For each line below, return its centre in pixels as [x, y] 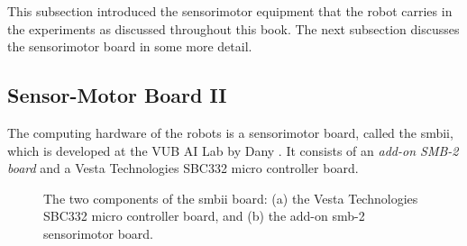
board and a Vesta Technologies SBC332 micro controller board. [183, 168]
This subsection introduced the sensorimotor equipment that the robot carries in [230, 11]
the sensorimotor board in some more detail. [130, 46]
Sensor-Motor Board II [117, 95]
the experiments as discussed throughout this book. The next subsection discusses [233, 28]
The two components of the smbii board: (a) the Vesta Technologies [231, 198]
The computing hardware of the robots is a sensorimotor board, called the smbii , [230, 132]
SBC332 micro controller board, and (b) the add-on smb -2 [204, 216]
